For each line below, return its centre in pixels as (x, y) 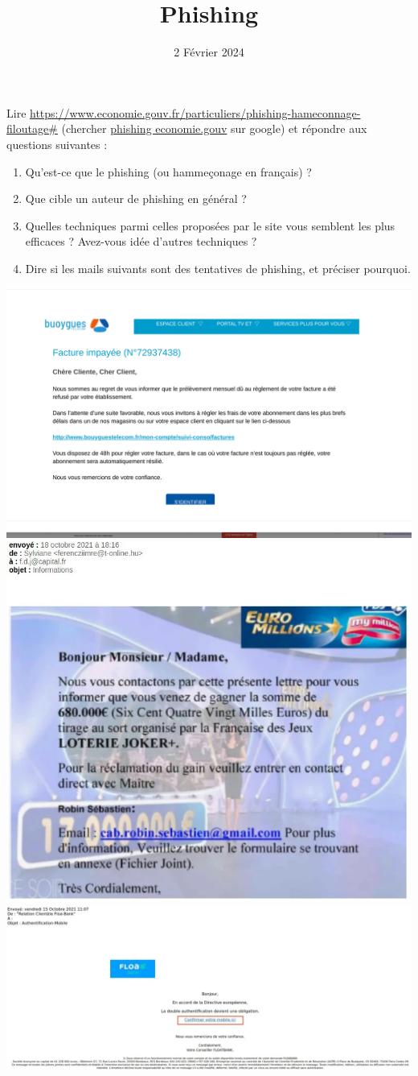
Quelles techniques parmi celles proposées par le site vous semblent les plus (210, 225)
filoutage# (32, 128)
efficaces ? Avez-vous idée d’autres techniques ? (141, 241)
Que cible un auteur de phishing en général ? (136, 199)
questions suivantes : (57, 144)
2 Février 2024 (209, 52)
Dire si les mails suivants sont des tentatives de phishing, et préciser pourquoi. (218, 268)
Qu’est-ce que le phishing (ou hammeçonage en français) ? (168, 171)
